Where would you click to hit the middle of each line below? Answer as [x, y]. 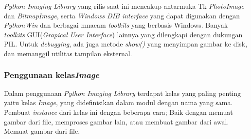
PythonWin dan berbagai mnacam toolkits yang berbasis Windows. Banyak [116, 25]
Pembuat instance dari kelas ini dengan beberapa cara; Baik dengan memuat [118, 112]
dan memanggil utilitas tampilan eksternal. [68, 53]
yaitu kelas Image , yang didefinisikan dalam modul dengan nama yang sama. [118, 102]
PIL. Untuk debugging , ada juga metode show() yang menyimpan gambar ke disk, [126, 44]
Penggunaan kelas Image [52, 75]
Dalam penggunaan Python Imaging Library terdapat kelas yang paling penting [123, 93]
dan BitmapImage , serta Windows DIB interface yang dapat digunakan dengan [122, 15]
